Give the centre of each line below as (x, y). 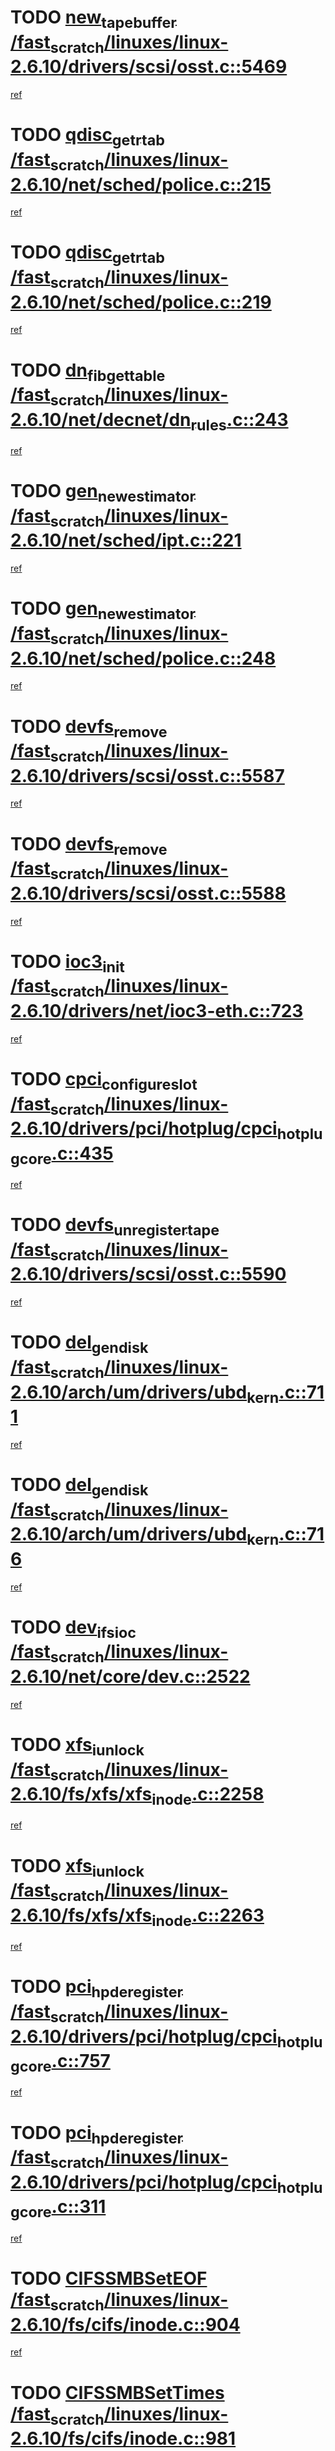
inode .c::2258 (208, 1796)
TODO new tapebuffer (93, 19)
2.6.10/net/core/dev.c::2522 (130, 1676)
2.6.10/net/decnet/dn (101, 419)
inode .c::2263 (208, 1917)
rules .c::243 (239, 421)
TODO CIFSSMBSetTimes (117, 2392)
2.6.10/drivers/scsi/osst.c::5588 (148, 893)
